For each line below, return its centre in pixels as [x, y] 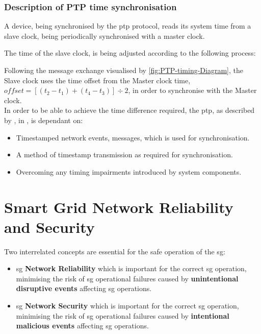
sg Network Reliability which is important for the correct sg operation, [131, 268]
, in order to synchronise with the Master [192, 90]
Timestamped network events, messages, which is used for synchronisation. [133, 137]
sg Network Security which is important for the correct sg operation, [127, 306]
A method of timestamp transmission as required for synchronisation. [124, 154]
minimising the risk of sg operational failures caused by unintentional [127, 278]
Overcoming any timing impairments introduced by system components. [129, 171]
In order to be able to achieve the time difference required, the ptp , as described [129, 110]
